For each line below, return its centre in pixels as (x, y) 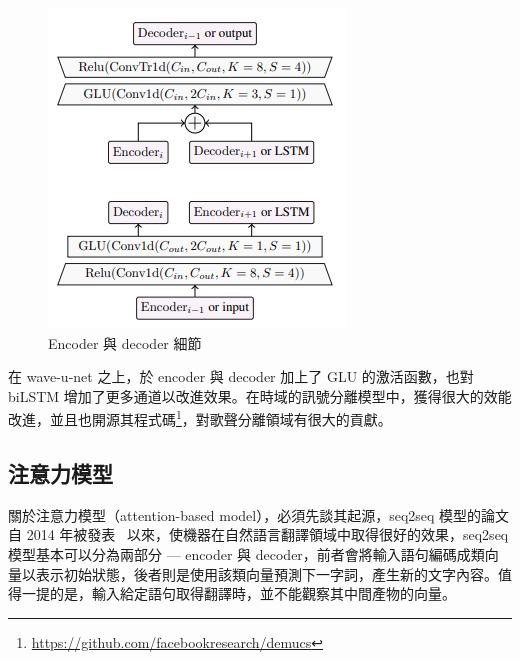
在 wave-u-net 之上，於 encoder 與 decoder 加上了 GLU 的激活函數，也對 (241, 376)
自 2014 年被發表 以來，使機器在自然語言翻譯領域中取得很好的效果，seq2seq (258, 534)
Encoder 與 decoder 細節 (125, 342)
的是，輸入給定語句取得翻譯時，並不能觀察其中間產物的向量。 (252, 593)
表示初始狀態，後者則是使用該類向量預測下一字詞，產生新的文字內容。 (266, 573)
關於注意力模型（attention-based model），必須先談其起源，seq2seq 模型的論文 (259, 514)
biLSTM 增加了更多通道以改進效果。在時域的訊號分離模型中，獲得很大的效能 (260, 395)
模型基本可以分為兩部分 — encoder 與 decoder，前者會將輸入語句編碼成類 (246, 554)
